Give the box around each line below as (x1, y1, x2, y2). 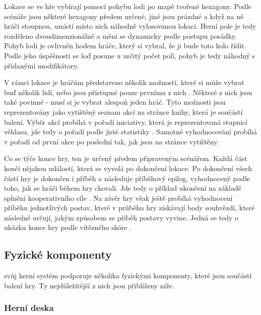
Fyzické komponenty (4, 247, 112, 262)
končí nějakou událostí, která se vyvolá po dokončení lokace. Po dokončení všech (4, 163, 252, 173)
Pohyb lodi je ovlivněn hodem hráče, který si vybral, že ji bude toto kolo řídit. (4, 40, 246, 51)
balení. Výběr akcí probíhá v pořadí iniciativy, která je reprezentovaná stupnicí (4, 116, 247, 127)
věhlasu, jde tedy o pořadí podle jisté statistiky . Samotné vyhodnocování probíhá (4, 126, 257, 137)
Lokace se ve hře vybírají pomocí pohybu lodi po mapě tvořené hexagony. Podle (4, 1, 252, 11)
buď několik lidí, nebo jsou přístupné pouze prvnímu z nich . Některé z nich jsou (4, 87, 252, 97)
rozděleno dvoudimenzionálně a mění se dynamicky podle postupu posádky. (4, 30, 237, 41)
